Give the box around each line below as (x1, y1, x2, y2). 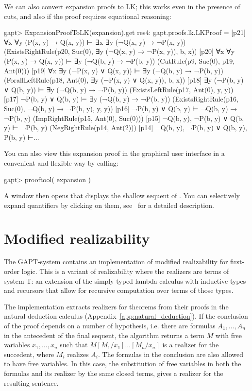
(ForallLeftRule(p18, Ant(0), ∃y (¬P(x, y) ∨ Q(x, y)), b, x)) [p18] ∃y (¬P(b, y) (4, 75, 244, 85)
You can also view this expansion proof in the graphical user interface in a (4, 148, 225, 158)
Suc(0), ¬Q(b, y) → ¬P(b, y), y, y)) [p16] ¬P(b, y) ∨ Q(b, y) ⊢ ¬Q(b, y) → (4, 103, 237, 113)
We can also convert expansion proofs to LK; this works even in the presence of (4, 1, 240, 11)
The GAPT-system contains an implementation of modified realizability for (4, 256, 228, 267)
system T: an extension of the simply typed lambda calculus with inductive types (4, 275, 246, 286)
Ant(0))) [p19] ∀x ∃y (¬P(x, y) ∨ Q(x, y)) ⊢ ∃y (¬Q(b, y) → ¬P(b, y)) (4, 65, 223, 75)
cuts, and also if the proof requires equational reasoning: (4, 11, 171, 21)
